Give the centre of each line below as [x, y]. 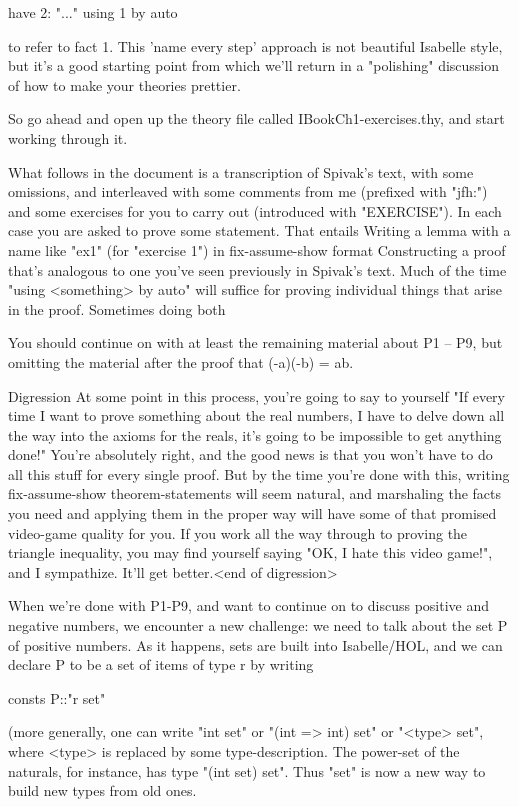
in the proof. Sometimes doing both [117, 308]
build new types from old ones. [102, 790]
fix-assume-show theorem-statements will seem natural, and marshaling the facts [255, 493]
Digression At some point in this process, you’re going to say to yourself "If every [256, 395]
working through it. [68, 137]
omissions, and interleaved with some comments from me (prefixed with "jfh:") [248, 191]
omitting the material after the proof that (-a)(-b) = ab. [181, 361]
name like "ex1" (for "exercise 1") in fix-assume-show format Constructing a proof [257, 249]
